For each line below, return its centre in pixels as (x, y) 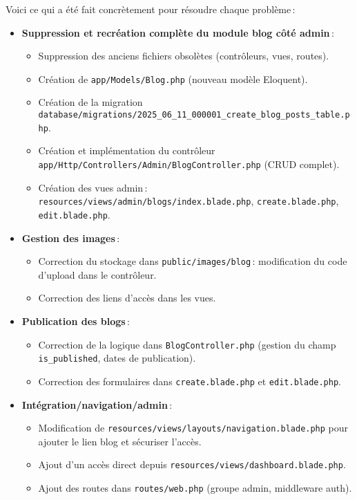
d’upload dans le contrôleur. (97, 274)
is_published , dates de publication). (117, 358)
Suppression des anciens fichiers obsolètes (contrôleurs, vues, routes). (184, 56)
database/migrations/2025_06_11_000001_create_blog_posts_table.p (194, 115)
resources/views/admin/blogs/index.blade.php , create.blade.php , (189, 201)
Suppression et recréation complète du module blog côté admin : (178, 32)
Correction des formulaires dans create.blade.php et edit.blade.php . (190, 381)
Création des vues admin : (93, 187)
